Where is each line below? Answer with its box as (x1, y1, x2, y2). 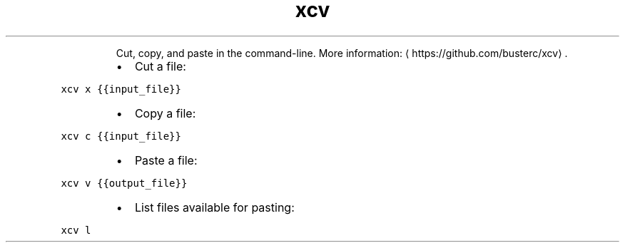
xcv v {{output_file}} (61, 177, 188, 189)
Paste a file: (134, 153, 198, 167)
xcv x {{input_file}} (61, 83, 181, 95)
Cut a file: (134, 58, 186, 73)
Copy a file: (134, 105, 196, 120)
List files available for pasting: (134, 200, 295, 215)
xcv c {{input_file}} (61, 130, 181, 142)
